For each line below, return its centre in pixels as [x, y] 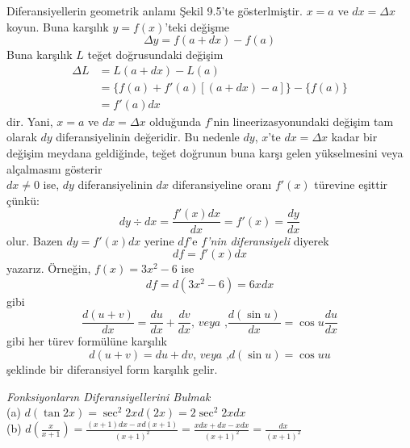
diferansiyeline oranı [222, 184]
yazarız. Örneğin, [49, 268]
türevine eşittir [351, 184]
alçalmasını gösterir [54, 168]
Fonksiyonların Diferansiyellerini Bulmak [109, 396]
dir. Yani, [30, 121]
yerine [159, 240]
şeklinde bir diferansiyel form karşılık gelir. [112, 368]
